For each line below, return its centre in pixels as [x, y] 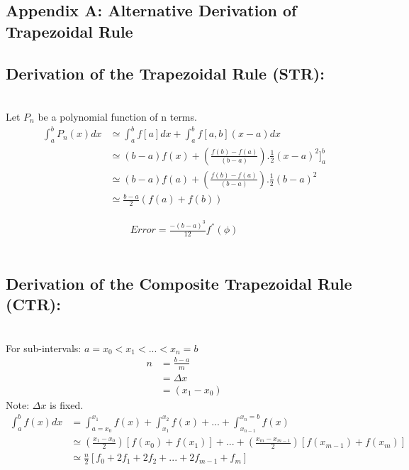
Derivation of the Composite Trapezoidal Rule [179, 284]
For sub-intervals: [44, 348]
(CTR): [33, 304]
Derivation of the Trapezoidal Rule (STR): [165, 73]
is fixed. [67, 404]
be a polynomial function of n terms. [117, 116]
